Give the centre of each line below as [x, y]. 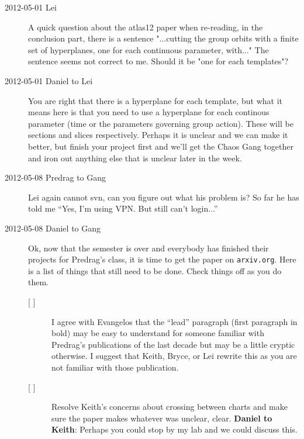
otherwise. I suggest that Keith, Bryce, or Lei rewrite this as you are [174, 356]
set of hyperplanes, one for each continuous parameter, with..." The [148, 49]
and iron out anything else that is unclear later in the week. [135, 158]
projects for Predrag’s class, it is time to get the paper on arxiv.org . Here [162, 259]
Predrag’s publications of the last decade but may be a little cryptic [173, 344]
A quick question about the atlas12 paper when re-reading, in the [146, 27]
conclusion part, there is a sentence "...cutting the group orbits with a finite [163, 38]
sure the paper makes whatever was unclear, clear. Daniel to [162, 418]
